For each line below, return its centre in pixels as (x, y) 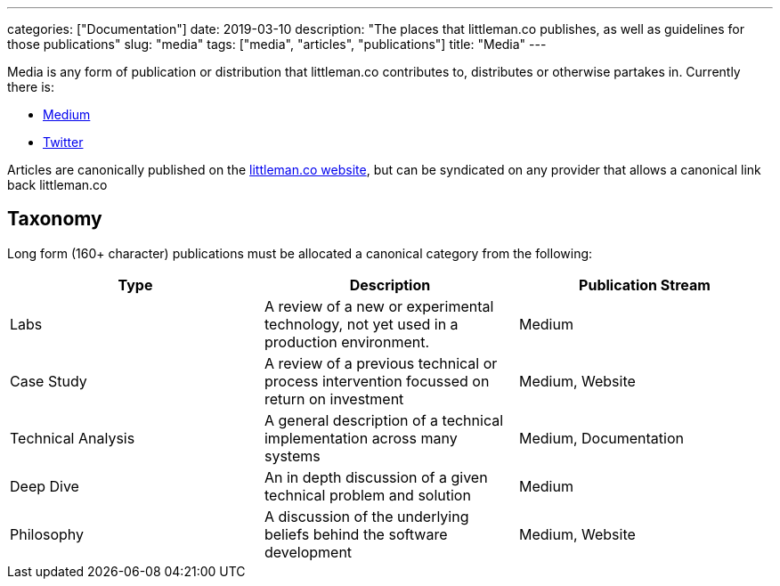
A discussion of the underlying (366, 516)
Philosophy (47, 534)
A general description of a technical (384, 420)
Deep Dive (45, 486)
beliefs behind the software (356, 534)
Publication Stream (645, 285)
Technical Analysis (73, 438)
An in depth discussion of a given (376, 477)
